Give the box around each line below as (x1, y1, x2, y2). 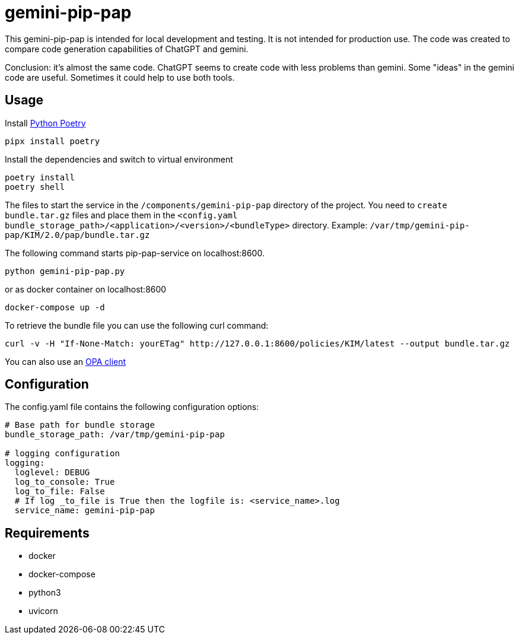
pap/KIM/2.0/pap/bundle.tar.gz (5, 230, 150, 240)
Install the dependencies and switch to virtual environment (5, 154, 233, 164)
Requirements (5, 525, 90, 541)
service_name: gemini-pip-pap (14, 506, 155, 516)
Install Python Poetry (5, 117, 86, 128)
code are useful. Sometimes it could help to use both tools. (5, 72, 235, 82)
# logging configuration (5, 449, 120, 459)
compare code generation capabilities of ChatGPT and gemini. (5, 43, 249, 54)
